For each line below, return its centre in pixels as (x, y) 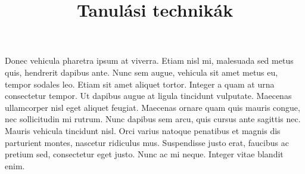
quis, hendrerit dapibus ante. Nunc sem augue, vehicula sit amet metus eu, (141, 72)
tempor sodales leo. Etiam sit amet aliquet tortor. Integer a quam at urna (140, 84)
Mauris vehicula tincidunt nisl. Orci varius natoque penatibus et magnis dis (143, 130)
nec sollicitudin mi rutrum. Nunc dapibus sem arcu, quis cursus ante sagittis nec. (153, 119)
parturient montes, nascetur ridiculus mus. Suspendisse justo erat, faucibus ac (147, 142)
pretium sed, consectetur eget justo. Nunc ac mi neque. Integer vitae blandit (144, 154)
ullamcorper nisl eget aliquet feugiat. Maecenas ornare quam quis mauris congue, (152, 107)
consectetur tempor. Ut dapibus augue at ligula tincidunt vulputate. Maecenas (148, 96)
